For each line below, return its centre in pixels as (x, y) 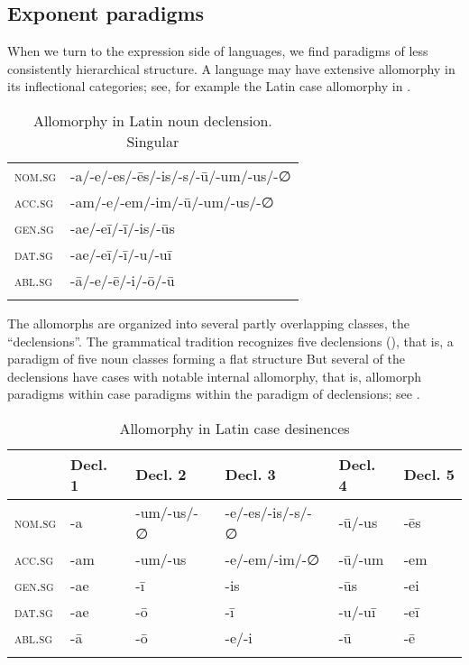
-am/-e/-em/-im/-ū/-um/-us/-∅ (172, 201)
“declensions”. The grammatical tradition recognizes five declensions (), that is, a (230, 341)
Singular (153, 141)
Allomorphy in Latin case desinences (234, 428)
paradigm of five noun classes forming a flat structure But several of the (206, 359)
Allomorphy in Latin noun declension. (152, 120)
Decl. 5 (429, 475)
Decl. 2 (161, 475)
